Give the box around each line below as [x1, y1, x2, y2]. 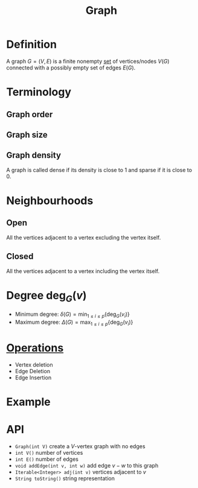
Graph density [6, 150, 62, 161]
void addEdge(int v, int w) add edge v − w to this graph [14, 461, 159, 469]
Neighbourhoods [6, 194, 94, 207]
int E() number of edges [14, 455, 79, 463]
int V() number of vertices [14, 449, 83, 456]
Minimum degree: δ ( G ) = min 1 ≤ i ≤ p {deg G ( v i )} [14, 310, 130, 319]
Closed [6, 251, 34, 262]
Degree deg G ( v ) [6, 288, 87, 304]
